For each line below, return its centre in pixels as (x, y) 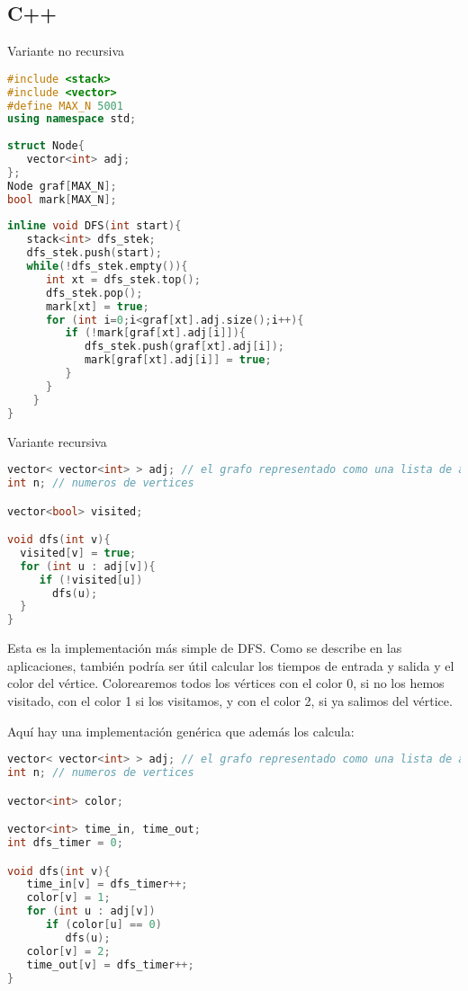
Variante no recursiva (66, 51)
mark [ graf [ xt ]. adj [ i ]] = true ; (178, 360)
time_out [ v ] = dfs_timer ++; (110, 964)
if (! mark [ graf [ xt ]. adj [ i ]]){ (156, 333)
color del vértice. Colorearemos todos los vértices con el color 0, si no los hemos (226, 683)
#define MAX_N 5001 (65, 106)
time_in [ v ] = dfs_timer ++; (107, 884)
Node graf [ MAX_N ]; (62, 186)
